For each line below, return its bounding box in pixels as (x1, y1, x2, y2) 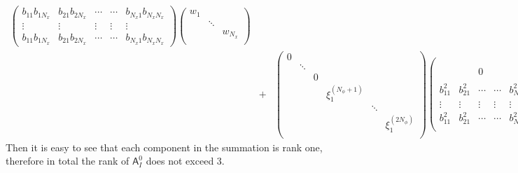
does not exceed (146, 153, 214, 168)
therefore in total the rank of (6, 153, 129, 168)
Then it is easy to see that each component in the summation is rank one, (6, 139, 323, 154)
